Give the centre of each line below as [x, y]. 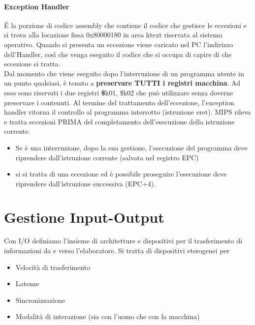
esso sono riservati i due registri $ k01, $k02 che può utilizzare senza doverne [119, 92]
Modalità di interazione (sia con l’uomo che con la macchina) [108, 316]
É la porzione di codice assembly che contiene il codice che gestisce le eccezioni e [125, 25]
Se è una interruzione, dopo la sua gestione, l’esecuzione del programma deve [131, 147]
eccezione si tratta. [32, 64]
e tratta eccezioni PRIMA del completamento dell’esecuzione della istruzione [119, 121]
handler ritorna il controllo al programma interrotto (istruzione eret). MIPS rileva [127, 112]
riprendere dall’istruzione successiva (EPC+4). [86, 183]
